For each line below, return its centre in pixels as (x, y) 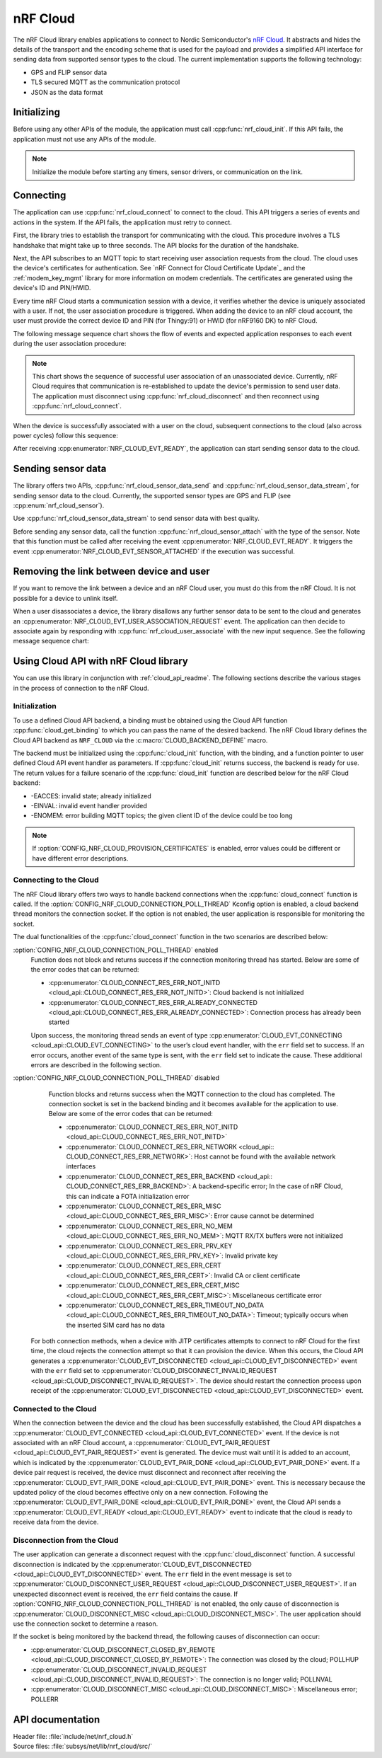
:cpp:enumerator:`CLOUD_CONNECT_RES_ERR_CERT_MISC (153, 1285)
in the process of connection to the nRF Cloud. (81, 688)
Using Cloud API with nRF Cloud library (101, 661)
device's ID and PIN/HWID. (52, 288)
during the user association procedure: (70, 344)
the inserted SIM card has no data (116, 1325)
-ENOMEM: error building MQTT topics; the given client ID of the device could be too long (162, 816)
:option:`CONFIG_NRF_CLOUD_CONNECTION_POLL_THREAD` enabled (116, 950)
